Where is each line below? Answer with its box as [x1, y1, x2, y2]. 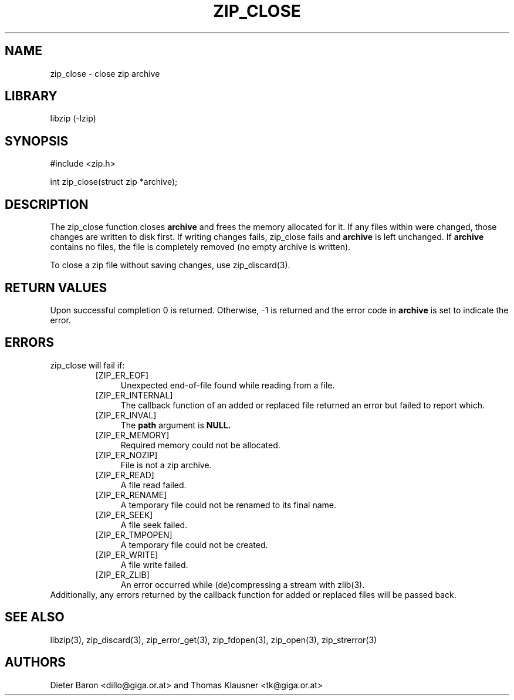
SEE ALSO [5, 610, 65, 625]
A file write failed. [120, 559, 188, 570]
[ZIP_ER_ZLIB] [95, 569, 150, 580]
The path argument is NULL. [120, 420, 231, 430]
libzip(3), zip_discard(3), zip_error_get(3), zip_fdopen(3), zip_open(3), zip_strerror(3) [50, 634, 377, 645]
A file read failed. [120, 479, 187, 490]
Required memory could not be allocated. [120, 439, 280, 450]
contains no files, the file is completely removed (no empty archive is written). [50, 242, 351, 252]
